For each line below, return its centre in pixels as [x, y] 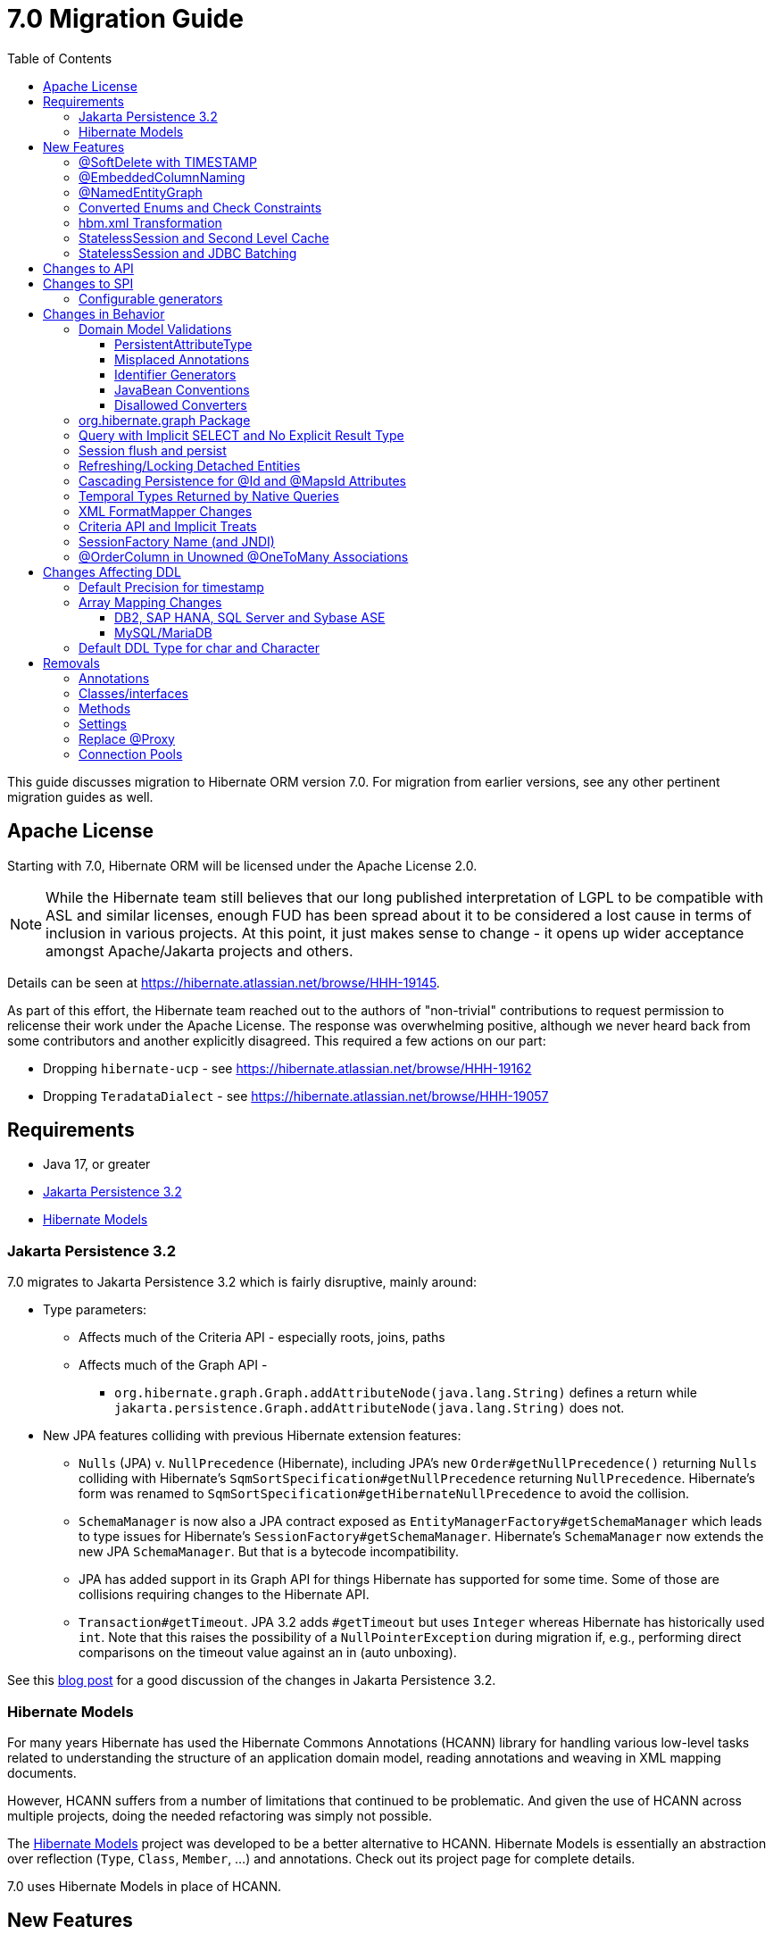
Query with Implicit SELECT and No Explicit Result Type [241, 435]
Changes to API [88, 268]
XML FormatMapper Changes [166, 511]
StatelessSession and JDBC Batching [188, 253]
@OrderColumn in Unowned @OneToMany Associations [244, 556]
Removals [71, 663]
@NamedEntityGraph [141, 192]
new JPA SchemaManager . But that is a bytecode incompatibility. [269, 1552]
